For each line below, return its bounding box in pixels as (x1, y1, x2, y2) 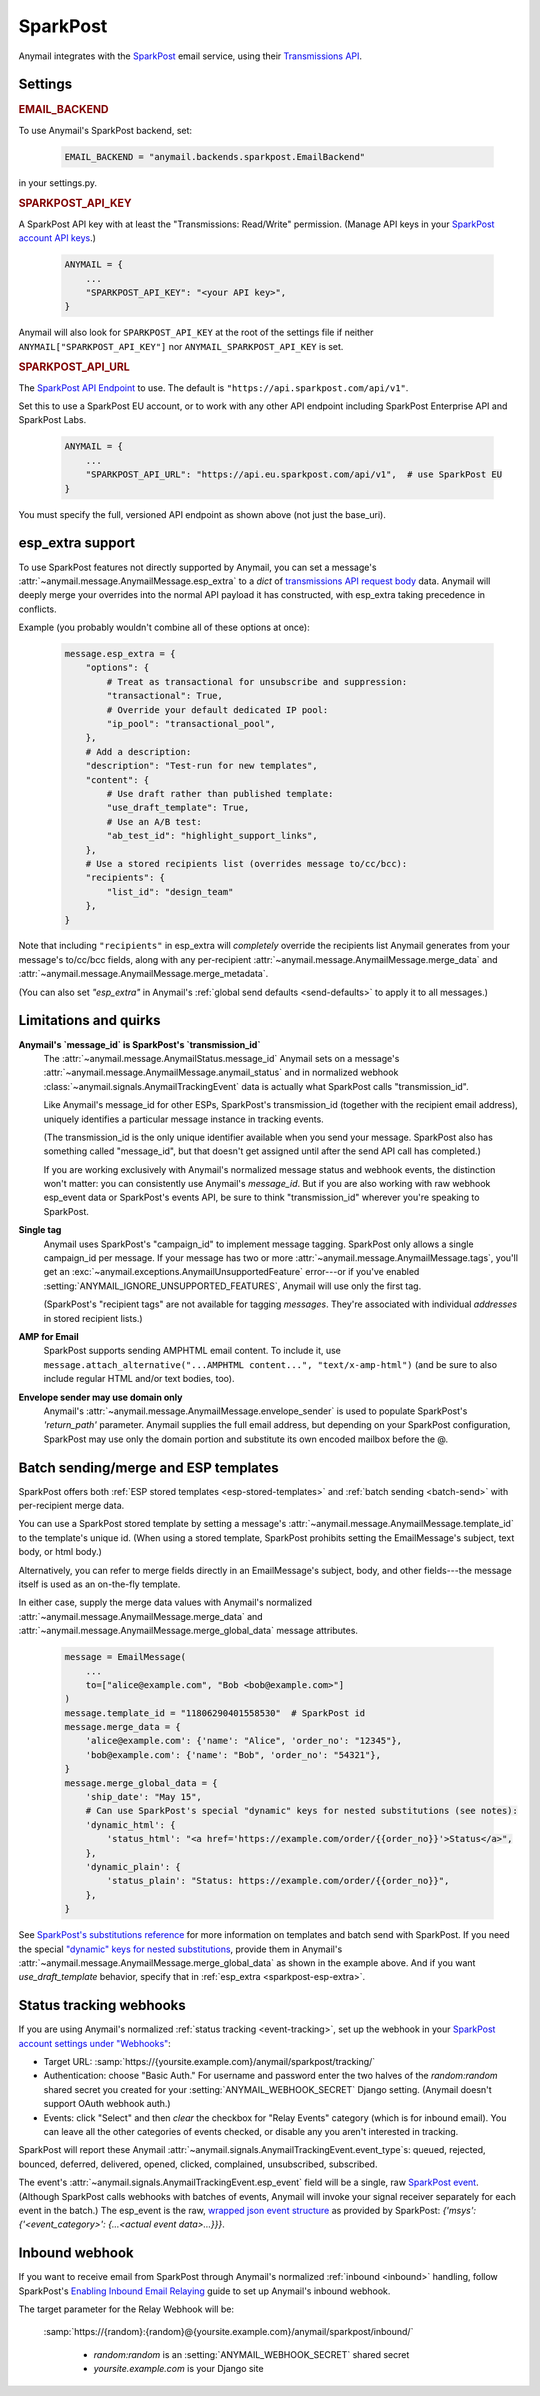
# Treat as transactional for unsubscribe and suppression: (106, 676, 408, 687)
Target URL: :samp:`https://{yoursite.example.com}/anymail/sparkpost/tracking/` (43, 2056, 376, 2067)
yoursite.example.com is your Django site (93, 2363, 264, 2375)
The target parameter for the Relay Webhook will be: (18, 2303, 235, 2315)
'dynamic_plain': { (85, 1861, 182, 1872)
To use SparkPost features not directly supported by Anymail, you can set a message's (18, 561, 377, 573)
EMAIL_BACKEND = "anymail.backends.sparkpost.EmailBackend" (64, 151, 366, 162)
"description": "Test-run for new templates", (85, 760, 319, 772)
